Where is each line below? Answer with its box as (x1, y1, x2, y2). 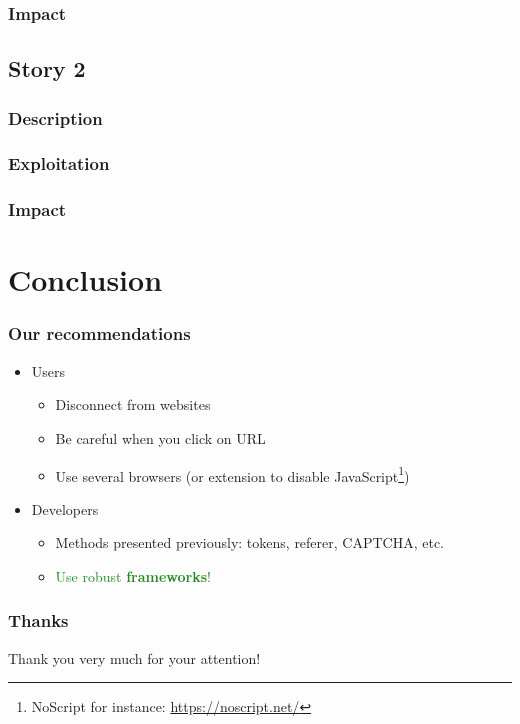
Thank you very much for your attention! (8, 647, 261, 668)
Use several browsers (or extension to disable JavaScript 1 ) (55, 462, 410, 486)
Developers (31, 498, 99, 519)
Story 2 (8, 53, 86, 84)
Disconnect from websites (55, 394, 211, 415)
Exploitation (8, 151, 110, 176)
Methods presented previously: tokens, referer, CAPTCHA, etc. (55, 532, 445, 553)
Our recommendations (8, 321, 191, 346)
